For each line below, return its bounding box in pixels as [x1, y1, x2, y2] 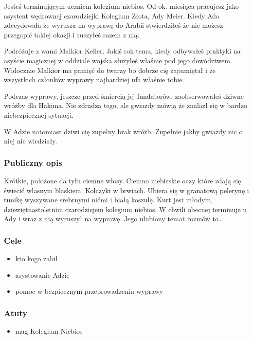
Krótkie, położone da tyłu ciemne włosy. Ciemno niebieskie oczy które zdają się [4, 175, 241, 185]
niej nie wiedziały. [4, 136, 57, 146]
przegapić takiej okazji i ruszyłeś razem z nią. [4, 29, 140, 39]
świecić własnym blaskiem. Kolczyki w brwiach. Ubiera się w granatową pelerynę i [4, 185, 249, 195]
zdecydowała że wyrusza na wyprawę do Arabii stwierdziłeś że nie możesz [4, 20, 223, 30]
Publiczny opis [4, 156, 62, 168]
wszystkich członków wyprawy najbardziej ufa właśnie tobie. [4, 74, 184, 85]
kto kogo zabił [15, 253, 58, 264]
